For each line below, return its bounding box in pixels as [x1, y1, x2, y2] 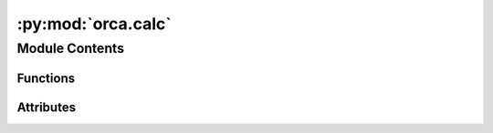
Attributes [16, 99, 77, 115]
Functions [16, 70, 76, 86]
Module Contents [16, 40, 125, 56]
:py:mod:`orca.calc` [16, 14, 173, 34]
